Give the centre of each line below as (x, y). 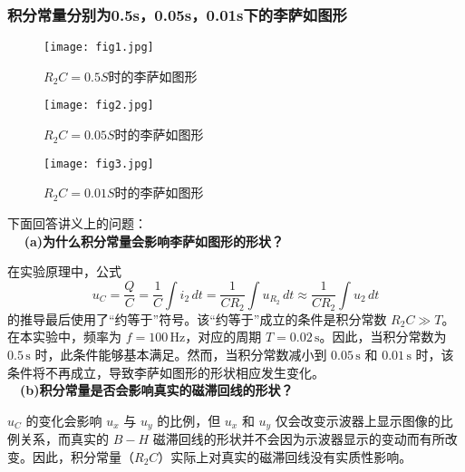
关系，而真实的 (64, 439)
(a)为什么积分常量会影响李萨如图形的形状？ (154, 241)
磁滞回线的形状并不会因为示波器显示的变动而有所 (299, 439)
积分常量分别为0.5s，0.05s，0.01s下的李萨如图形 (177, 14)
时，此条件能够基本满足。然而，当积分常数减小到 (181, 354)
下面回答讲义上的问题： (77, 222)
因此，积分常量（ (83, 456)
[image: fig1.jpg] (99, 48)
